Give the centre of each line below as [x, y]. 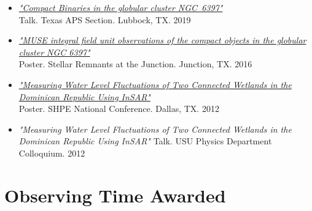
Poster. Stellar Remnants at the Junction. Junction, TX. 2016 [135, 64]
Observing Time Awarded [115, 195]
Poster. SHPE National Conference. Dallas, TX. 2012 [119, 109]
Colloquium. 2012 [52, 153]
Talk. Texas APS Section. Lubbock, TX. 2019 [105, 19]
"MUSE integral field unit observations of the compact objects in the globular [162, 40]
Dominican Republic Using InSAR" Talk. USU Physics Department [145, 141]
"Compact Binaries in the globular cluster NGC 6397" [121, 7]
